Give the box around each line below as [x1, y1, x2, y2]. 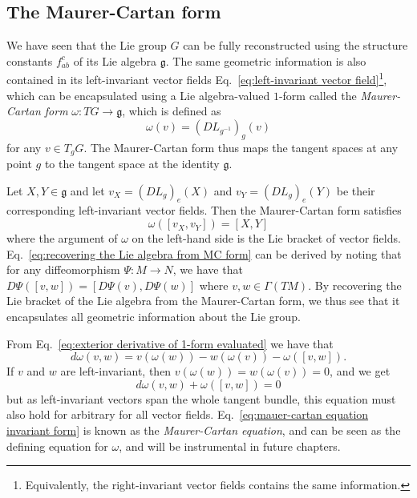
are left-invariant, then [60, 363, 172, 380]
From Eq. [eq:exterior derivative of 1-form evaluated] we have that [6, 335, 334, 351]
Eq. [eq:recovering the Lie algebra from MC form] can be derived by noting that [6, 245, 402, 262]
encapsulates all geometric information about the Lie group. [6, 308, 301, 325]
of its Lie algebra [73, 52, 157, 69]
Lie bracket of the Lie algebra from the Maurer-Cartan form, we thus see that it [6, 292, 400, 309]
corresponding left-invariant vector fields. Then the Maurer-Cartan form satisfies [6, 202, 402, 219]
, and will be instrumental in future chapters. [119, 437, 341, 454]
